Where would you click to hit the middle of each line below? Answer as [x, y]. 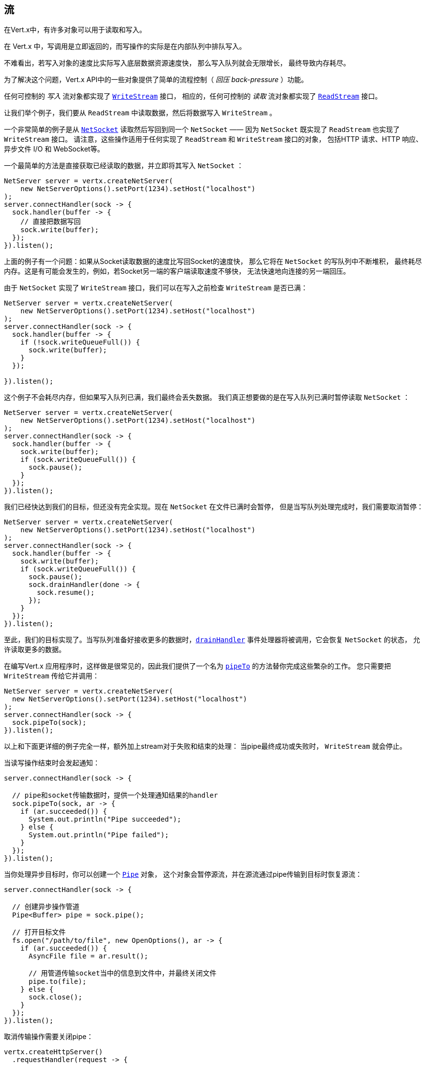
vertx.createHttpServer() [54, 1052]
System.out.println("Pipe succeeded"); [105, 819]
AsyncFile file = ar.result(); [89, 956]
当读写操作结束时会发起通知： [52, 763]
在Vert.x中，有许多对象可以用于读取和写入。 [75, 30]
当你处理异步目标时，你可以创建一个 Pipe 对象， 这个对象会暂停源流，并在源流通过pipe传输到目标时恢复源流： [183, 874]
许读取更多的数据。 [35, 650]
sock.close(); [56, 997]
